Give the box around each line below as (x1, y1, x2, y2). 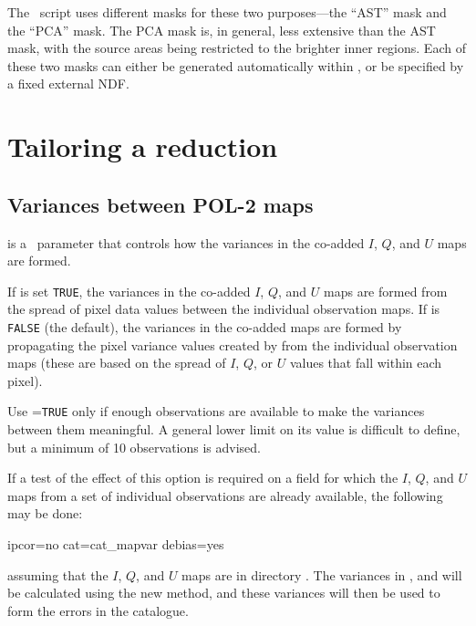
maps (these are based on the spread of (7, 353, 226, 372)
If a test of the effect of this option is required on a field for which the (7, 468, 398, 487)
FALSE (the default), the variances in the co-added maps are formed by (7, 317, 402, 336)
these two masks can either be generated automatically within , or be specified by (7, 56, 464, 75)
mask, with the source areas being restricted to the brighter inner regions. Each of (7, 38, 466, 57)
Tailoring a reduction (7, 128, 278, 165)
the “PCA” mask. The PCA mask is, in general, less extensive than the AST (7, 20, 436, 39)
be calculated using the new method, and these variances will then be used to (7, 583, 440, 602)
